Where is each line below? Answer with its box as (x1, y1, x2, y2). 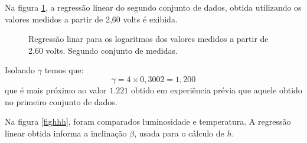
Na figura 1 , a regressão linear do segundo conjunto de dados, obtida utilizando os (5, 1, 302, 13)
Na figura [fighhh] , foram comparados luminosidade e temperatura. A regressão (5, 115, 291, 128)
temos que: (44, 64, 84, 76)
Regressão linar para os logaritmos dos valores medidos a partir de (28, 32, 269, 45)
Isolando (5, 64, 35, 76)
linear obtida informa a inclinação (5, 126, 127, 139)
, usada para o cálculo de (134, 126, 224, 139)
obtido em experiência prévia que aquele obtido (131, 83, 302, 96)
